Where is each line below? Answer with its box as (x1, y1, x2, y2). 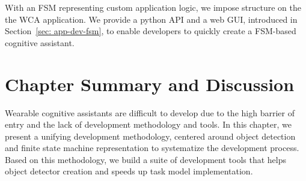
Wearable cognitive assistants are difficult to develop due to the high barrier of (5, 106, 295, 119)
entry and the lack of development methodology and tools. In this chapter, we (5, 118, 292, 131)
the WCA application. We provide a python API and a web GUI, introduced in (5, 13, 298, 25)
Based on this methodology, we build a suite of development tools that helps (5, 153, 287, 165)
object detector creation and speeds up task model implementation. (5, 165, 253, 177)
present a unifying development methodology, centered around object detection (5, 129, 296, 142)
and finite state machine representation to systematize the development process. (5, 141, 299, 154)
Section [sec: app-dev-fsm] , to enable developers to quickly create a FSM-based (5, 25, 296, 37)
